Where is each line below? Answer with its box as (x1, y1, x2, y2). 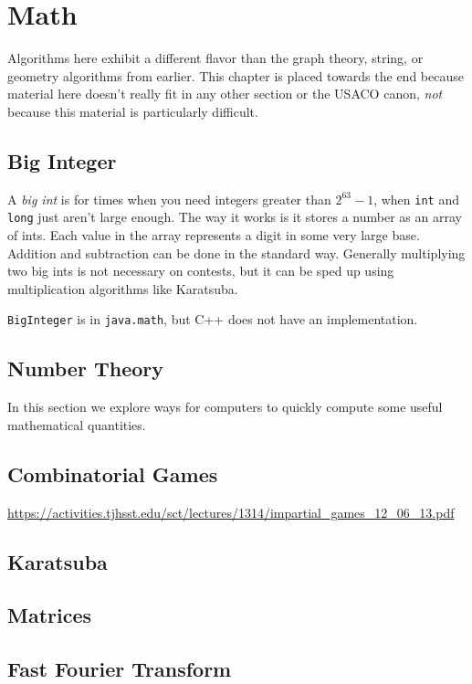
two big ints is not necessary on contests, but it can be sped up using (7, 261, 394, 280)
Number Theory (7, 354, 163, 383)
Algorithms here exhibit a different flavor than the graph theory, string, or (7, 48, 424, 68)
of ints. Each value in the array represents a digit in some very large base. (7, 226, 420, 245)
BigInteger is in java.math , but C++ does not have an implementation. (7, 310, 418, 329)
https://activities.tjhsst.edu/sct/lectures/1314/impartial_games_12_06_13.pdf (7, 502, 455, 521)
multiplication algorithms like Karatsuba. (7, 279, 238, 298)
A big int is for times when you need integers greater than (7, 189, 331, 208)
